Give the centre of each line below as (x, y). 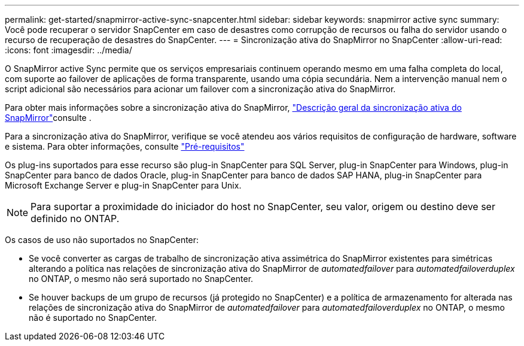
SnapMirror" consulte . (48, 118)
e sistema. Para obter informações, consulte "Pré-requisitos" (125, 146)
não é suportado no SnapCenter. (93, 318)
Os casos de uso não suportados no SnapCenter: (102, 240)
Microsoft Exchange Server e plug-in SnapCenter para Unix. (123, 185)
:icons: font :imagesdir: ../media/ (68, 50)
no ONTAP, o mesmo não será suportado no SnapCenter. (141, 279)
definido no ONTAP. (75, 218)
